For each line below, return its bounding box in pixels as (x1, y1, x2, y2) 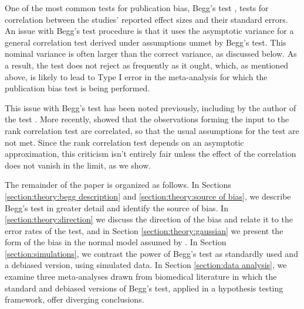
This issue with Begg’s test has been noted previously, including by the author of (5, 101, 296, 114)
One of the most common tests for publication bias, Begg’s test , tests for (5, 2, 269, 13)
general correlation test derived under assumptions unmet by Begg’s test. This (5, 36, 286, 48)
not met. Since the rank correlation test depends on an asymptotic (5, 136, 244, 148)
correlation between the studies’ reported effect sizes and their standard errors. (5, 13, 288, 25)
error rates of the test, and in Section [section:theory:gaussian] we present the (5, 224, 283, 236)
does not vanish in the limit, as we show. (5, 159, 151, 171)
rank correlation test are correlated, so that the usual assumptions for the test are (5, 124, 299, 136)
